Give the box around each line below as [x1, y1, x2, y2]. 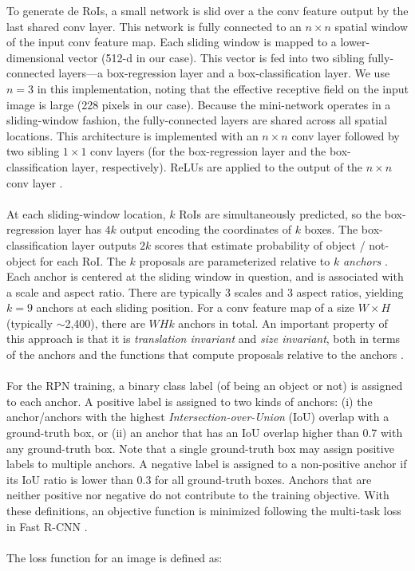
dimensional [6, 49, 65, 65]
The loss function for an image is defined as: [6, 549, 223, 565]
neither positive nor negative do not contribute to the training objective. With [6, 486, 389, 503]
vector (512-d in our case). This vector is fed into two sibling [68, 49, 365, 65]
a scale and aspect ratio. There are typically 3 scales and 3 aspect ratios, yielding [6, 283, 404, 300]
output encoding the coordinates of [120, 221, 291, 238]
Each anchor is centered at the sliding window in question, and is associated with [6, 268, 404, 285]
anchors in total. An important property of [178, 314, 388, 331]
